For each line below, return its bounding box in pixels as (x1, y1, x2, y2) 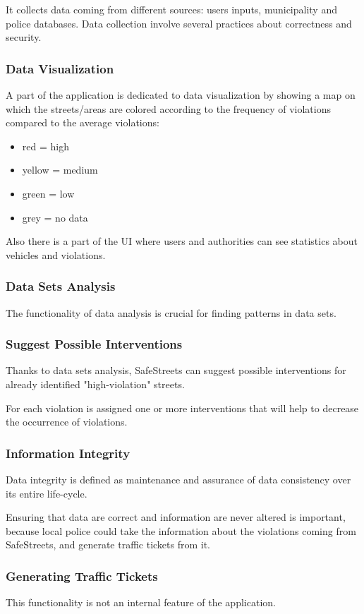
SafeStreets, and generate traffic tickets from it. (6, 537, 211, 552)
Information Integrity (6, 444, 131, 462)
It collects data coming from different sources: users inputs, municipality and (6, 2, 337, 16)
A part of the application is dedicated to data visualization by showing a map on (6, 88, 356, 102)
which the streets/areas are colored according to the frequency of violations (6, 101, 331, 116)
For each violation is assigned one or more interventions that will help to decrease (6, 400, 359, 415)
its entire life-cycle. (6, 486, 87, 500)
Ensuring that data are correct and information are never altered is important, (6, 510, 346, 524)
